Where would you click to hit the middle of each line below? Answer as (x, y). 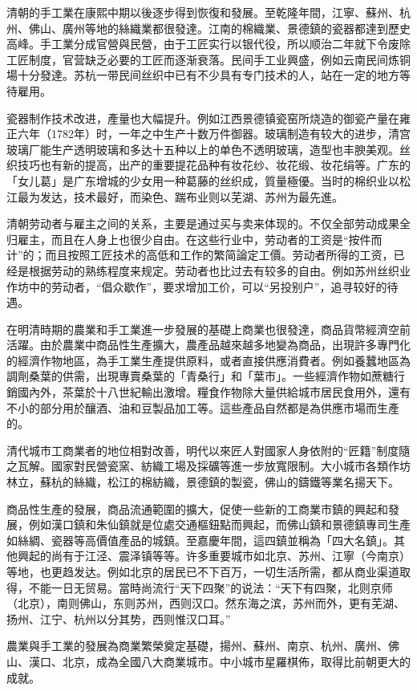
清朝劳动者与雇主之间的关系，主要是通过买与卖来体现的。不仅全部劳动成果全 (208, 224)
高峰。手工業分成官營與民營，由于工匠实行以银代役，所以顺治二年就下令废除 (208, 44)
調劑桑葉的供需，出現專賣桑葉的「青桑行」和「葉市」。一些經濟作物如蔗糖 (200, 376)
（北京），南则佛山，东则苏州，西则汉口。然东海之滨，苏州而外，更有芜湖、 (206, 603)
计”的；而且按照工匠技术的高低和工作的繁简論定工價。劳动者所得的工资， (200, 255)
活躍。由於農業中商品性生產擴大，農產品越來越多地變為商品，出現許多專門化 (208, 345)
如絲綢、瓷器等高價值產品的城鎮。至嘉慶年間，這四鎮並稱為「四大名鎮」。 (200, 540)
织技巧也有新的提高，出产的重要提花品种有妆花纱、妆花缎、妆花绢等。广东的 (208, 165)
